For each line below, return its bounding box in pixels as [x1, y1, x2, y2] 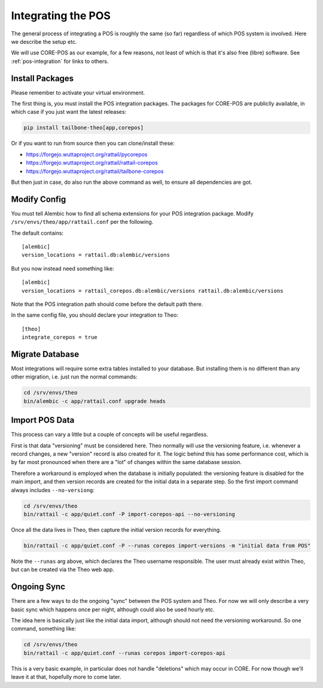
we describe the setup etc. [11, 38, 77, 45]
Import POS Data [11, 415, 75, 425]
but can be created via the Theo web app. [11, 566, 115, 573]
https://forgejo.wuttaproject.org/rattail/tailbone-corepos [26, 168, 164, 175]
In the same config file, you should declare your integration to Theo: [11, 311, 179, 319]
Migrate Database [11, 349, 80, 359]
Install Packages [11, 73, 74, 83]
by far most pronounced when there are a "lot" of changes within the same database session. [11, 459, 242, 466]
